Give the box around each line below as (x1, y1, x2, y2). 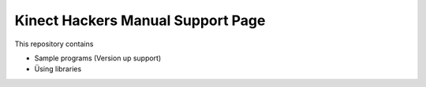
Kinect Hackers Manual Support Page (14, 12, 266, 29)
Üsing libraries (34, 64, 82, 74)
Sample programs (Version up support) (34, 53, 162, 63)
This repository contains (14, 39, 94, 49)
